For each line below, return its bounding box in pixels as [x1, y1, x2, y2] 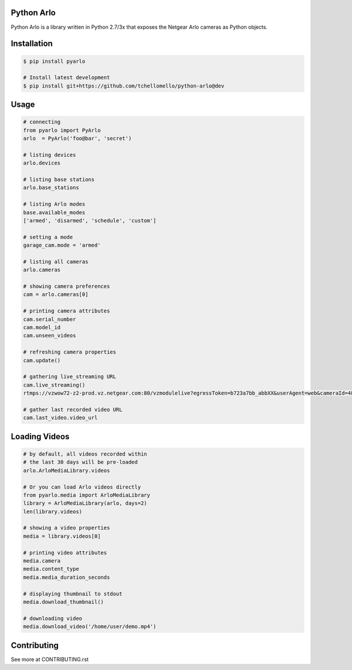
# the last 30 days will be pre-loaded [23, 459, 138, 466]
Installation [11, 39, 53, 49]
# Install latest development [23, 74, 110, 81]
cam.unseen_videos [23, 332, 76, 339]
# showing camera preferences [23, 283, 110, 290]
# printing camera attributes [23, 308, 110, 314]
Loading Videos [11, 432, 70, 442]
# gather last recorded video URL [23, 406, 123, 413]
